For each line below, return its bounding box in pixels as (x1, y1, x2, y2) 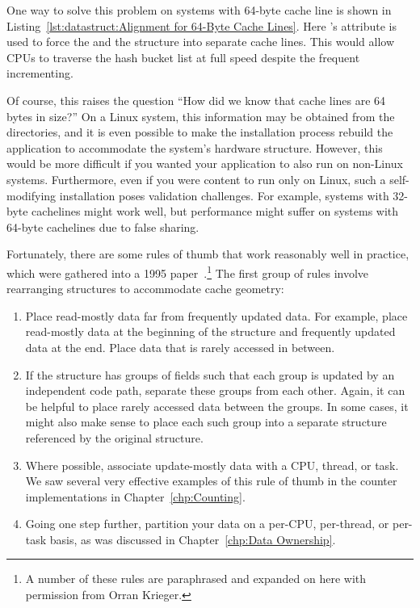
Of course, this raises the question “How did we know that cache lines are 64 (6, 91, 386, 108)
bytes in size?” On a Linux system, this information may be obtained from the (6, 107, 395, 124)
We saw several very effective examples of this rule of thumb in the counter (25, 472, 397, 489)
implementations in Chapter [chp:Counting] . (25, 488, 246, 505)
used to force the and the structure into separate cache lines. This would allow (6, 33, 395, 50)
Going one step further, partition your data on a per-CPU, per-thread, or (25, 515, 389, 532)
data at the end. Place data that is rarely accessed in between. (25, 338, 335, 355)
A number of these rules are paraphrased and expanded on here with (25, 570, 367, 587)
